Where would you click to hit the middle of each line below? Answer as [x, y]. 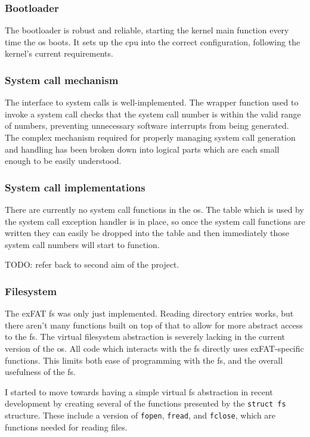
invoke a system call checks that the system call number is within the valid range [153, 114]
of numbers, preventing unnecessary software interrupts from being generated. [147, 125]
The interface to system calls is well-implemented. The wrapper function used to [152, 102]
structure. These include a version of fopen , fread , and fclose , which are [140, 415]
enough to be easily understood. [63, 161]
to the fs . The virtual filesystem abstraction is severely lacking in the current [145, 337]
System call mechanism [62, 80]
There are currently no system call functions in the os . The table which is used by [154, 209]
